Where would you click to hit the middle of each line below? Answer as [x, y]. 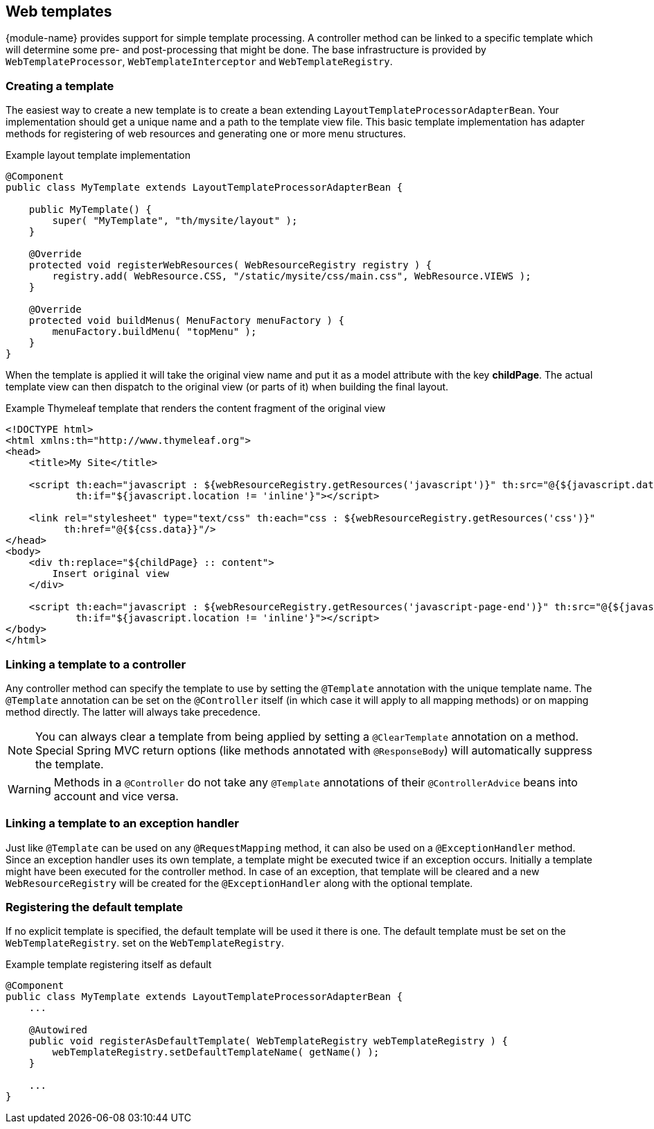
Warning [29, 789]
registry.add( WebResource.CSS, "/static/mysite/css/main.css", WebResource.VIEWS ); [292, 276]
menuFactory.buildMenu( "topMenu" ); [154, 332]
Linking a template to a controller [96, 664]
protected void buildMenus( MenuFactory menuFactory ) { [186, 321]
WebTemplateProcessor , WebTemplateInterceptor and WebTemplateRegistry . [199, 62]
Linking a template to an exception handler [122, 824]
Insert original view [111, 574]
